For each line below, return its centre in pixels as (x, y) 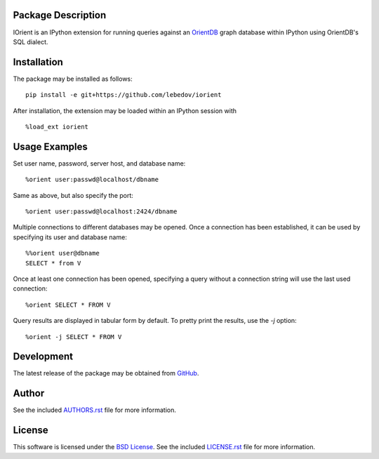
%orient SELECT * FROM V (68, 305)
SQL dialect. (31, 41)
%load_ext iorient (57, 127)
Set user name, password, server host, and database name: (99, 163)
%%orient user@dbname (62, 253)
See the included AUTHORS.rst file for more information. (95, 410)
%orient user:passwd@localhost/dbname (92, 180)
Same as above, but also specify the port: (73, 195)
